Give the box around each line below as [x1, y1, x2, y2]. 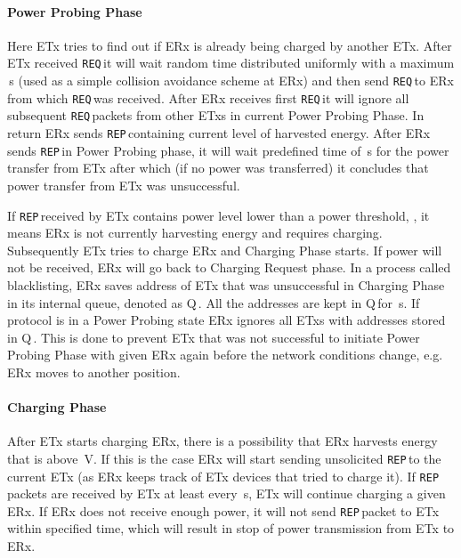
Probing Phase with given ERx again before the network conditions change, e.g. [7, 345, 443, 364]
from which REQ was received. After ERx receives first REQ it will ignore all [7, 88, 409, 107]
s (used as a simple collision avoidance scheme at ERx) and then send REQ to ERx [9, 71, 454, 90]
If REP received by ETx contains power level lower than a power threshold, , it [7, 206, 430, 224]
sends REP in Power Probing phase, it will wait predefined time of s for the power [7, 141, 449, 159]
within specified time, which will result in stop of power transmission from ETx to [7, 519, 455, 538]
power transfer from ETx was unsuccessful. [7, 175, 240, 194]
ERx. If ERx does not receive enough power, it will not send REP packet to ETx [7, 501, 440, 520]
